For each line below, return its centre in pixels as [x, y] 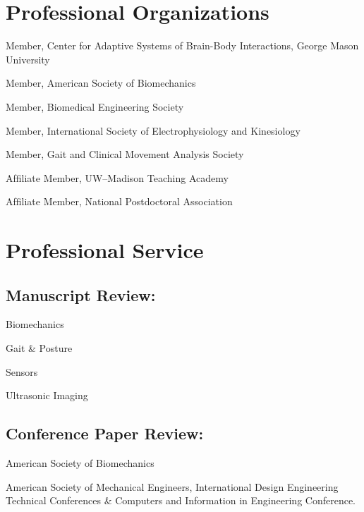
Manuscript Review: [81, 294]
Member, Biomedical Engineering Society [95, 106]
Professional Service [105, 250]
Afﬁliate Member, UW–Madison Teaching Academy [117, 177]
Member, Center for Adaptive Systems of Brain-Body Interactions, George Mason [182, 45]
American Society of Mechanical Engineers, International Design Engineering [172, 486]
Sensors [22, 371]
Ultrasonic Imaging [47, 395]
